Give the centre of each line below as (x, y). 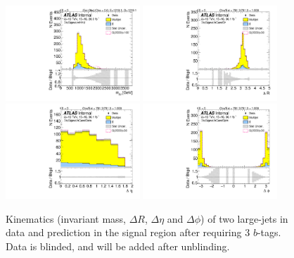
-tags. (269, 232)
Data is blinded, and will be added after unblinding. (118, 246)
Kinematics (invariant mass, (66, 218)
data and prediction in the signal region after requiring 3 (128, 232)
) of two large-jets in (244, 218)
